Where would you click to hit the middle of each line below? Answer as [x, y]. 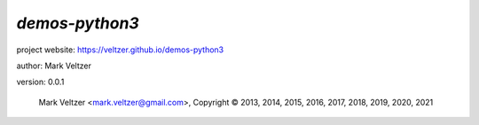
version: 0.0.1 [40, 82]
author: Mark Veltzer [54, 66]
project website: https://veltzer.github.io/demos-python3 [120, 50]
